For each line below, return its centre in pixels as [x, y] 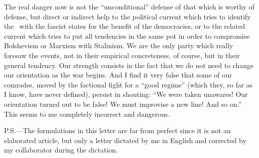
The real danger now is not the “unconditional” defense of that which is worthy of [129, 6]
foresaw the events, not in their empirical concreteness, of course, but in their [122, 55]
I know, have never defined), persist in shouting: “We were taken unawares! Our [126, 94]
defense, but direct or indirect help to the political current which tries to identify [128, 16]
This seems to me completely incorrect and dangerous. [87, 114]
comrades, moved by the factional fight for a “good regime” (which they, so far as [128, 84]
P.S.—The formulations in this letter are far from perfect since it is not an [118, 130]
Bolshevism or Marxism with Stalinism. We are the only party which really [119, 45]
